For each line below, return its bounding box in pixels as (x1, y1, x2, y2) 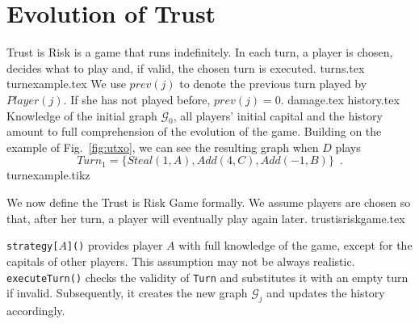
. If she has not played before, (63, 90, 211, 107)
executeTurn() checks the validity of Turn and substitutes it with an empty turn (6, 268, 409, 285)
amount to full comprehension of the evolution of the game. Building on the (6, 123, 382, 140)
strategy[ (6, 241, 59, 253)
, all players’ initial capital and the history (173, 107, 383, 124)
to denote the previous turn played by (179, 75, 367, 92)
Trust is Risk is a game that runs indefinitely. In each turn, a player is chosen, (6, 44, 393, 61)
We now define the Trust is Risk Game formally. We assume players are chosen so (6, 194, 411, 211)
